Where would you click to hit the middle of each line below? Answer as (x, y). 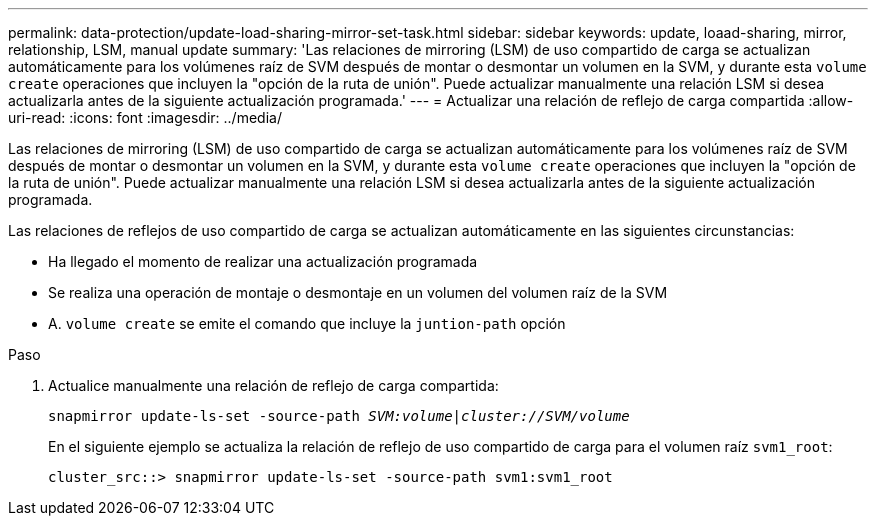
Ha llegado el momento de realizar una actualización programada (263, 261)
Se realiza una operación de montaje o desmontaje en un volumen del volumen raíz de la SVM (358, 292)
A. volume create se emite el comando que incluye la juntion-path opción (307, 323)
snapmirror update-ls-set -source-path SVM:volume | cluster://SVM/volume (339, 416)
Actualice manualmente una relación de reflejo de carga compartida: (273, 385)
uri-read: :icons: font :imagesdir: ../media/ (145, 117)
